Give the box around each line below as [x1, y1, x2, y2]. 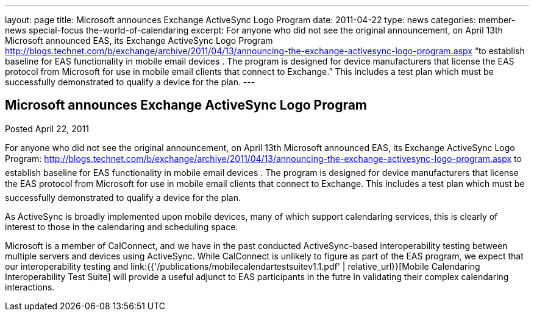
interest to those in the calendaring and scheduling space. [5, 221, 238, 232]
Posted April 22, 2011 [5, 123, 89, 134]
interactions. [5, 281, 55, 292]
